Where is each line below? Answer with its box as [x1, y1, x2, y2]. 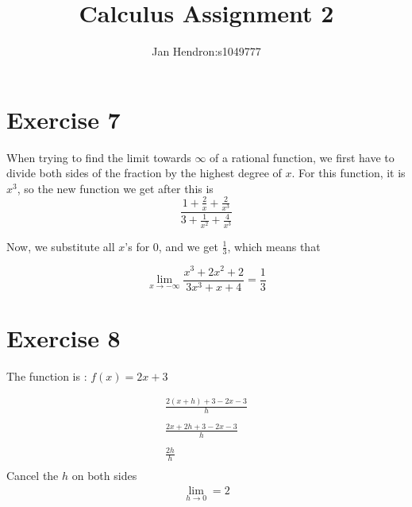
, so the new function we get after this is [17, 180, 214, 196]
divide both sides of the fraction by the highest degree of [6, 164, 282, 181]
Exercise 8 [6, 321, 121, 354]
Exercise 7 [6, 103, 121, 135]
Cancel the [6, 467, 59, 484]
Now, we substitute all [6, 238, 115, 254]
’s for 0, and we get [125, 238, 218, 254]
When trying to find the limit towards [6, 149, 191, 165]
